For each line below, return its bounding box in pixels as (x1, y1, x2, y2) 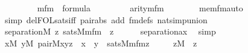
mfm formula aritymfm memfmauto (37, 2, 243, 14)
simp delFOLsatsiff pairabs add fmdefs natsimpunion (4, 13, 208, 26)
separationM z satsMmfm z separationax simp (4, 25, 216, 38)
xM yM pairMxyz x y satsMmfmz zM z (4, 36, 197, 49)
